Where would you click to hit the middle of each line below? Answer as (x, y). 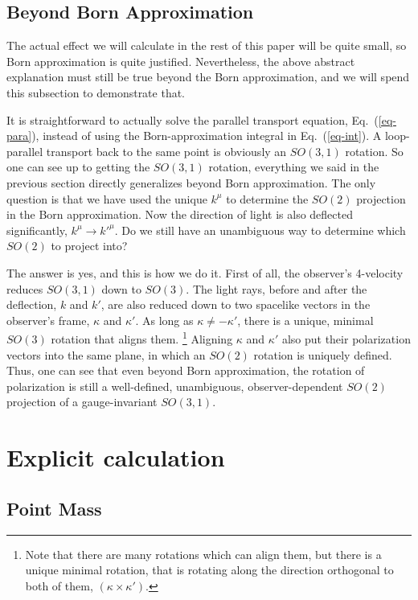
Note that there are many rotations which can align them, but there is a (203, 554)
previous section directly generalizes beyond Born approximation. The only (191, 182)
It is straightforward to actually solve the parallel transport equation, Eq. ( (193, 119)
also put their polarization (346, 338)
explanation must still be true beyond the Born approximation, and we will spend (208, 77)
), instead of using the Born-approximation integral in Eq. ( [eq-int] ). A (207, 136)
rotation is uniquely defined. (323, 354)
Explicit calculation (116, 457)
